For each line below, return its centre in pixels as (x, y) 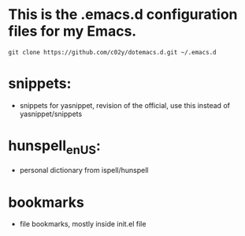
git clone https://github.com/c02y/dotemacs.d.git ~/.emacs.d (112, 52)
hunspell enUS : (54, 147)
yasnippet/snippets (51, 114)
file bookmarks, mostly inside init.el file (83, 224)
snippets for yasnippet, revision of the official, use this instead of (125, 105)
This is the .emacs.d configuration (123, 15)
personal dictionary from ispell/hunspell (84, 170)
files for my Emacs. (72, 31)
